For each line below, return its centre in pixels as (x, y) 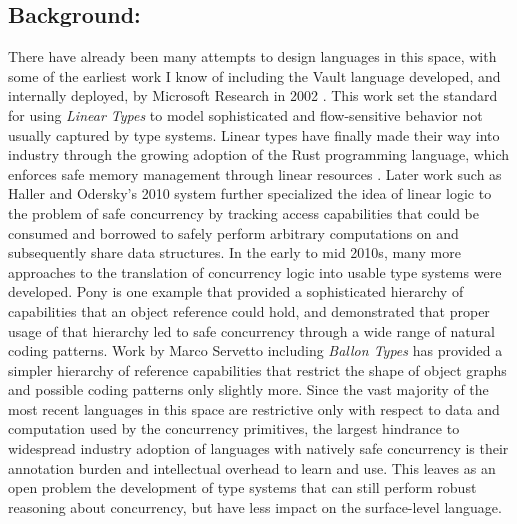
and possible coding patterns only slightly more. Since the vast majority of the (248, 389)
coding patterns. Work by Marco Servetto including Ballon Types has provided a (255, 350)
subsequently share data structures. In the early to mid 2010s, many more (234, 252)
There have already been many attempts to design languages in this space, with (252, 56)
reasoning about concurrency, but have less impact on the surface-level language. (255, 506)
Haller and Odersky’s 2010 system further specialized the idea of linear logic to (250, 193)
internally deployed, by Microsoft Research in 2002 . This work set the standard (253, 95)
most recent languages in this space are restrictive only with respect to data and (254, 408)
